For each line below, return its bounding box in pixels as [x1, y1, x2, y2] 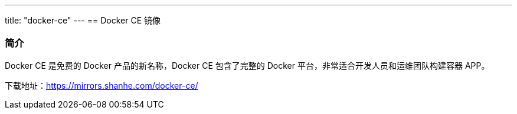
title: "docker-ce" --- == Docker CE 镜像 [5, 15, 161, 25]
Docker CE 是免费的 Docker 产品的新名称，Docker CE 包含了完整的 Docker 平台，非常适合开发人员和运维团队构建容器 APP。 [5, 60, 490, 71]
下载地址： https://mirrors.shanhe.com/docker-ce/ [5, 80, 198, 90]
